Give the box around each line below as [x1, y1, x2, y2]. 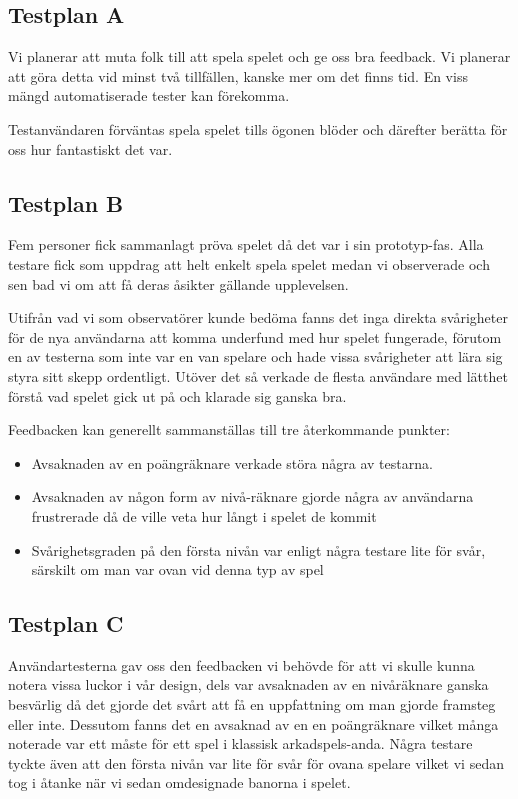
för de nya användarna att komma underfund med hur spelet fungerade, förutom [8, 326, 502, 347]
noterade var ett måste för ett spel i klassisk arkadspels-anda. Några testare [8, 733, 473, 754]
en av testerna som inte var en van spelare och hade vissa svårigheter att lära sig [8, 346, 503, 367]
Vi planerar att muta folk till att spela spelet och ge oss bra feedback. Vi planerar [8, 46, 511, 67]
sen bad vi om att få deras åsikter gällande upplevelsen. [8, 273, 349, 294]
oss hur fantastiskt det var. [8, 138, 173, 159]
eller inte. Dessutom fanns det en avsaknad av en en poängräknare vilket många [8, 713, 499, 734]
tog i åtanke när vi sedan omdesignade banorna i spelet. [8, 772, 351, 793]
